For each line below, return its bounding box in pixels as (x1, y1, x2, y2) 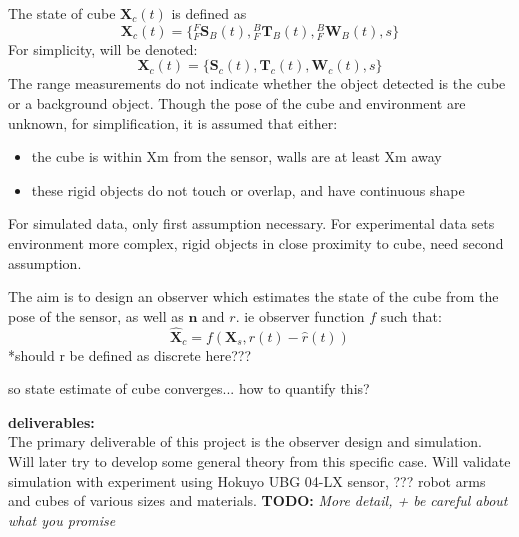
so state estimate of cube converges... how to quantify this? (8, 378, 370, 399)
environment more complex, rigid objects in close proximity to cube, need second (8, 232, 504, 253)
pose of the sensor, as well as (8, 305, 184, 326)
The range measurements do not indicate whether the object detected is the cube (8, 73, 506, 94)
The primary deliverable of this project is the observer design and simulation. (8, 431, 482, 452)
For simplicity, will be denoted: (8, 38, 198, 59)
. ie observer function (235, 305, 365, 326)
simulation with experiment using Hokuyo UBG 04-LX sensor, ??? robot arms (8, 470, 486, 491)
